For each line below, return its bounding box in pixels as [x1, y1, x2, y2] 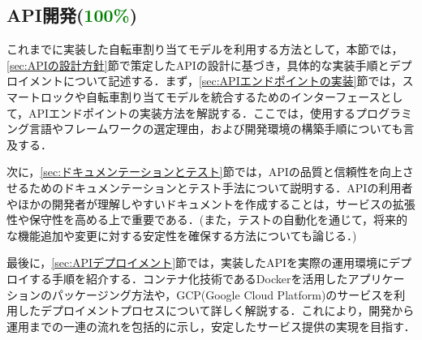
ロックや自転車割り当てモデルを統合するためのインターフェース [40, 88, 381, 105]
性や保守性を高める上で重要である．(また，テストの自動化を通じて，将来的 [6, 211, 408, 228]
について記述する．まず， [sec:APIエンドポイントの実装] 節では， [62, 72, 403, 89]
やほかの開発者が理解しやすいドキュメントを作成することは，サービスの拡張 [6, 195, 416, 212]
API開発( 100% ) [6, 2, 138, 28]
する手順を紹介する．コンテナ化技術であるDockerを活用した [28, 269, 348, 286]
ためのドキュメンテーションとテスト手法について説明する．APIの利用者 [28, 179, 413, 196]
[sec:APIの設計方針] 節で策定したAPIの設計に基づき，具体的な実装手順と [6, 56, 390, 73]
